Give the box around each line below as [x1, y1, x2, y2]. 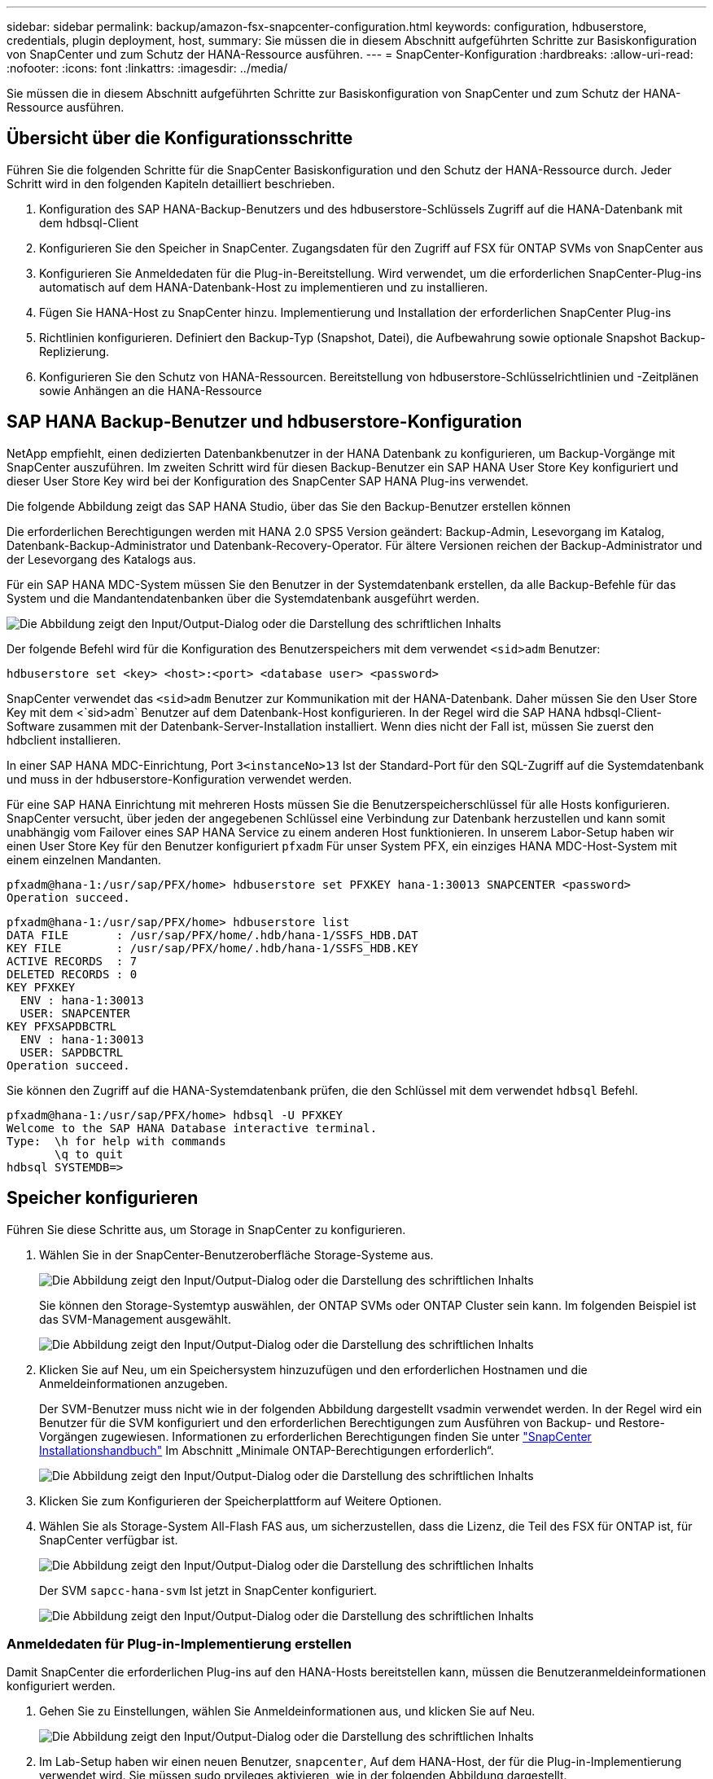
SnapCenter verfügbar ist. [39, 1532, 178, 1547]
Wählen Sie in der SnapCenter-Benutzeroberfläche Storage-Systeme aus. [39, 1247, 434, 1262]
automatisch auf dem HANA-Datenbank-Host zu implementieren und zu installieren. [39, 279, 488, 294]
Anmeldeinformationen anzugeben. [39, 1376, 228, 1390]
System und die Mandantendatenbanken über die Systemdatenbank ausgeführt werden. [7, 591, 480, 605]
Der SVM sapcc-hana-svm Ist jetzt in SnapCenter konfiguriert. [39, 1583, 377, 1597]
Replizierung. [39, 344, 110, 358]
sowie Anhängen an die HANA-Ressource [39, 383, 262, 398]
